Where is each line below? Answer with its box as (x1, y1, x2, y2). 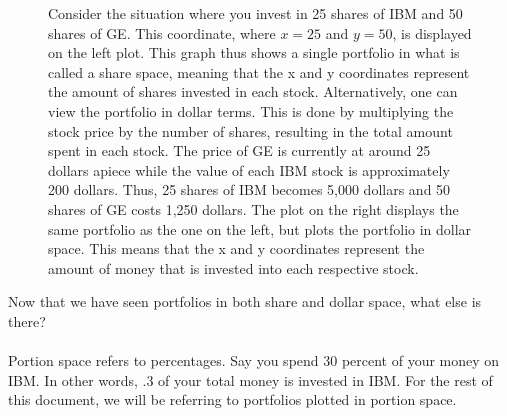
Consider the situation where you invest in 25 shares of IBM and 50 (48, 3, 463, 23)
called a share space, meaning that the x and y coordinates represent (48, 61, 470, 82)
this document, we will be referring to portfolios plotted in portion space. (8, 389, 457, 410)
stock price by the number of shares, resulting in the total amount (48, 120, 453, 141)
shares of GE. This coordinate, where (48, 22, 276, 43)
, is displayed (392, 22, 472, 43)
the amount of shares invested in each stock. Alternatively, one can (48, 81, 458, 102)
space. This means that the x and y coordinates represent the (48, 238, 425, 259)
